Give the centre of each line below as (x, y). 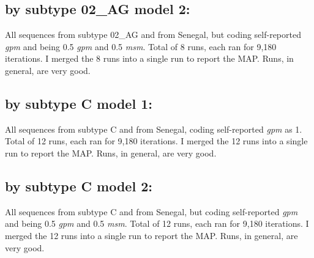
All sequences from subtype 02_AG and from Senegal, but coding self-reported (153, 35)
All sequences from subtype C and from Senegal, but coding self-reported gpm (151, 211)
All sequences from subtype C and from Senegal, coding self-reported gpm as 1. (154, 129)
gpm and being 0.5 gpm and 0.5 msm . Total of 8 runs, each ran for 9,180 (141, 46)
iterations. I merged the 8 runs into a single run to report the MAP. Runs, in (149, 58)
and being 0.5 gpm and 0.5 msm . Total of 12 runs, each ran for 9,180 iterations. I (157, 223)
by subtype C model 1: (79, 103)
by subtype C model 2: (79, 186)
